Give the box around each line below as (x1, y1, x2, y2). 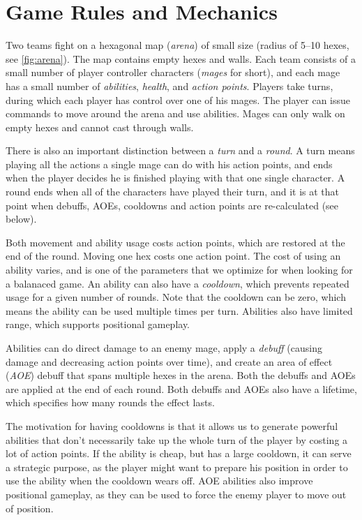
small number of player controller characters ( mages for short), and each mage (6, 65, 340, 80)
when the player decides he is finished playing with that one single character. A (6, 170, 345, 185)
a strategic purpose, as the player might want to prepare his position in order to (6, 459, 348, 474)
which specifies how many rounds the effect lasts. (6, 395, 215, 410)
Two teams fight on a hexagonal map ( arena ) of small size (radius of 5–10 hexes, (6, 38, 349, 52)
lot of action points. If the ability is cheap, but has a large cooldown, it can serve (6, 446, 352, 461)
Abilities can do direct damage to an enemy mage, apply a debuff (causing (6, 341, 322, 355)
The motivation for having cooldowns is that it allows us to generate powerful (6, 418, 338, 433)
